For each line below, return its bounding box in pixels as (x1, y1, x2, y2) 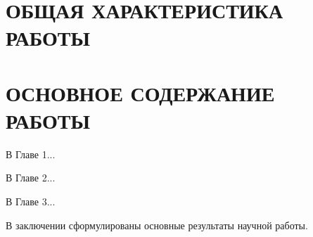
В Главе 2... (6, 170, 56, 185)
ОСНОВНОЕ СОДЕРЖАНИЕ (6, 78, 275, 107)
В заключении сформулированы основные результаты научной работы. (6, 217, 308, 232)
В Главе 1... (6, 146, 56, 161)
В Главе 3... (6, 194, 56, 209)
